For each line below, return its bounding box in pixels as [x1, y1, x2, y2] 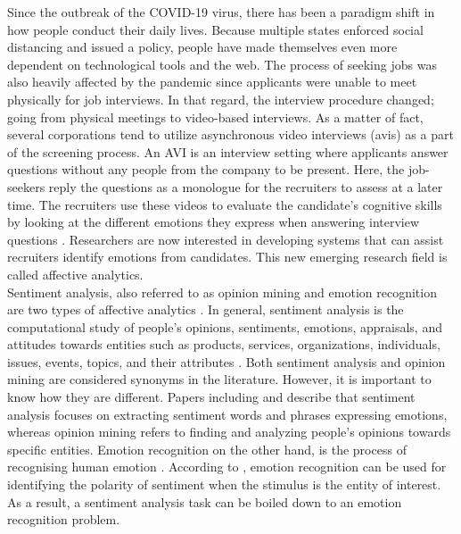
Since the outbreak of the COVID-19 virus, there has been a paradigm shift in [7, 3, 435, 21]
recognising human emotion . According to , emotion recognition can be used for [7, 457, 447, 476]
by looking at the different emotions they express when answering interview [7, 213, 420, 231]
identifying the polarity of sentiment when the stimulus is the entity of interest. [7, 475, 441, 494]
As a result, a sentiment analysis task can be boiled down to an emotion [7, 492, 402, 511]
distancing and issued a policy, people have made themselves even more [7, 38, 398, 56]
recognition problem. [7, 510, 120, 529]
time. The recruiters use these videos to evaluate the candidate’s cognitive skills [7, 195, 442, 213]
